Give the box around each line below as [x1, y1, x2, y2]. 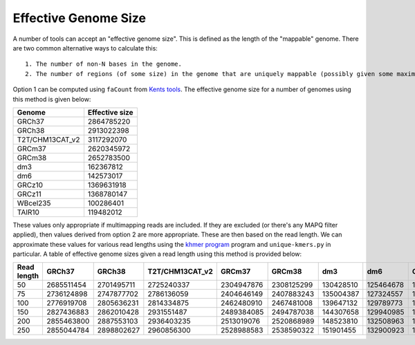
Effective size [87, 107, 134, 117]
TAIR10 [17, 207, 39, 217]
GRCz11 [17, 189, 41, 198]
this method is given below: [12, 95, 91, 103]
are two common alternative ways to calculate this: [12, 44, 158, 52]
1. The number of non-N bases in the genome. [25, 60, 183, 68]
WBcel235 [17, 198, 51, 207]
